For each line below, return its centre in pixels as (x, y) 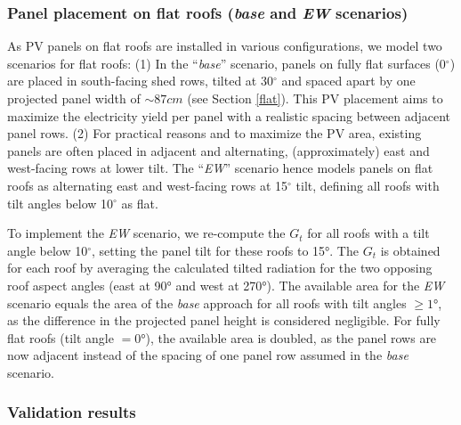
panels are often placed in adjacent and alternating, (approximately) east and (218, 150)
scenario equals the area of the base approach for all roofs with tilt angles (207, 302)
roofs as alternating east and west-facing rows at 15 (148, 185)
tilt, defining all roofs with (368, 185)
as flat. (140, 203)
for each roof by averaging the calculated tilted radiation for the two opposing (220, 268)
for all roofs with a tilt (368, 233)
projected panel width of (74, 98)
